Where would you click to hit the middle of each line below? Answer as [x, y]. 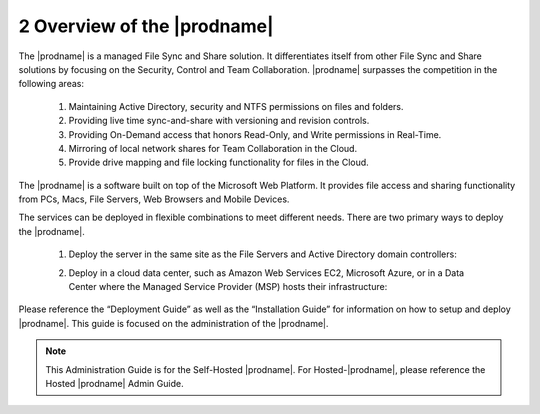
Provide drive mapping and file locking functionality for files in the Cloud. [218, 162]
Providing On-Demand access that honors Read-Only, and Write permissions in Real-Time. [255, 134]
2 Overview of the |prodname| [146, 26]
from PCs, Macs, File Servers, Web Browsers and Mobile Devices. [154, 199]
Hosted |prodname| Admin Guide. [114, 383]
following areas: [51, 84]
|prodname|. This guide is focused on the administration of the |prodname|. [173, 323]
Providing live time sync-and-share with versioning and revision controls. [219, 121]
